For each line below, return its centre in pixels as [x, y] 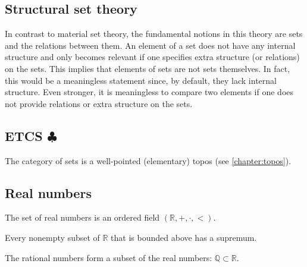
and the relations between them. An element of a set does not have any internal [150, 45]
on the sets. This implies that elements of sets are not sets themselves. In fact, [148, 68]
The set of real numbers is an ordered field [82, 217]
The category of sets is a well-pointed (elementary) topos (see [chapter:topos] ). [148, 160]
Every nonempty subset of [52, 237]
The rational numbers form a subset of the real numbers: [109, 257]
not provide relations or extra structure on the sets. [99, 103]
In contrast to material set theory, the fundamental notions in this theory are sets [154, 34]
